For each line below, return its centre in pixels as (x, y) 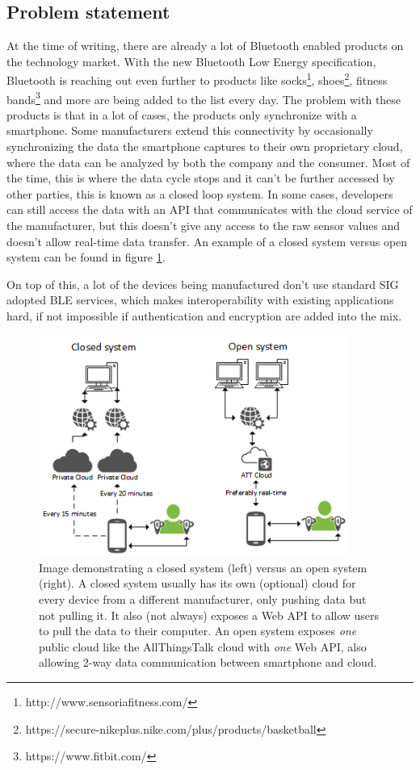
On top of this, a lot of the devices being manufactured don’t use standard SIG (203, 284)
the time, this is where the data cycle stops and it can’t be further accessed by (201, 178)
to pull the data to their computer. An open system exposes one (198, 631)
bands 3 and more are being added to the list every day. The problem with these (204, 98)
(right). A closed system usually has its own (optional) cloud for (197, 583)
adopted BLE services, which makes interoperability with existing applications (200, 300)
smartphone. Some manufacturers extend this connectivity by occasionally (190, 130)
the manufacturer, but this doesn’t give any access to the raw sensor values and (204, 226)
